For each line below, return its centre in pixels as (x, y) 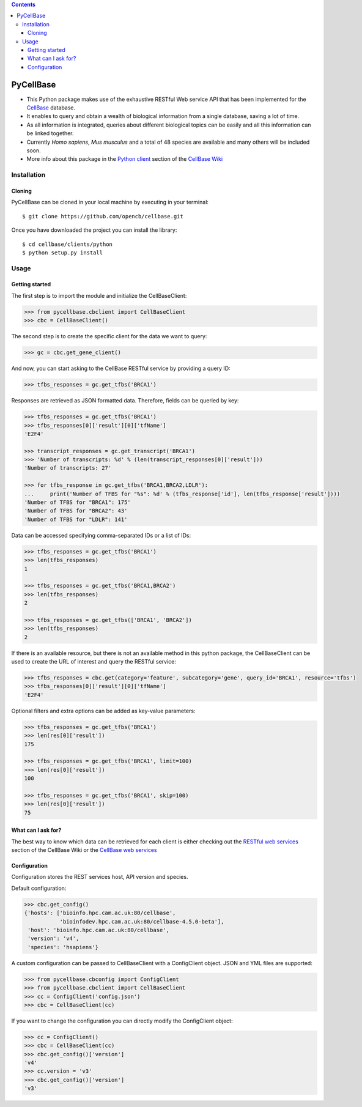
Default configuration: (39, 888)
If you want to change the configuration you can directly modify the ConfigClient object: (122, 1021)
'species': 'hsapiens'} (63, 947)
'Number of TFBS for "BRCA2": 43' (76, 511)
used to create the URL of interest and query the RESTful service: (94, 662)
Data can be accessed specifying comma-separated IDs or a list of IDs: (101, 535)
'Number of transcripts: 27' (68, 468)
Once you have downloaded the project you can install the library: (94, 230)
